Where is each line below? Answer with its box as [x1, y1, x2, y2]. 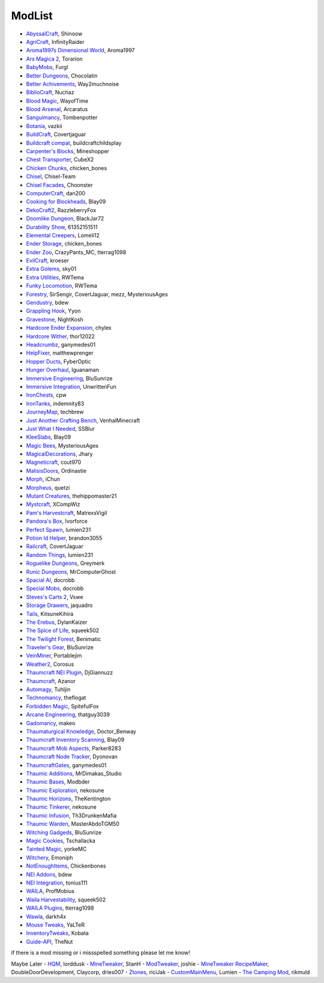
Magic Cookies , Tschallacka [26, 837, 95, 844]
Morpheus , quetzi [26, 484, 70, 491]
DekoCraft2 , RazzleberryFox [26, 206, 97, 213]
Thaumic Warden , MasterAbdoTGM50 [26, 820, 120, 827]
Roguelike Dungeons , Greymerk [26, 559, 105, 567]
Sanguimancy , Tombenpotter [26, 114, 98, 121]
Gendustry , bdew [26, 299, 69, 306]
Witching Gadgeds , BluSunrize [26, 829, 102, 836]
